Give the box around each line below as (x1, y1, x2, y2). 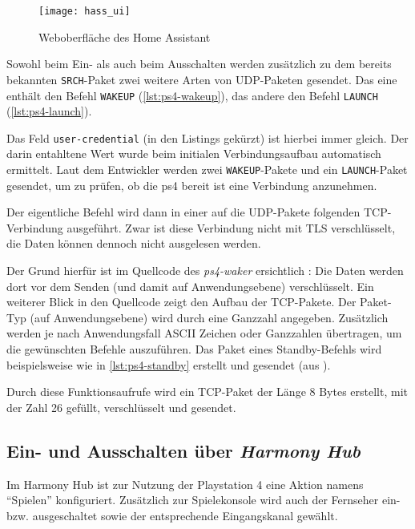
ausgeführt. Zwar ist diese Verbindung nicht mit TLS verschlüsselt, (66, 219, 396, 236)
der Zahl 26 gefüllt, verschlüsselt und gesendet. (6, 398, 236, 415)
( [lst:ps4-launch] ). (6, 103, 92, 119)
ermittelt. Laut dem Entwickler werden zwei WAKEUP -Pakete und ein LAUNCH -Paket (6, 161, 408, 177)
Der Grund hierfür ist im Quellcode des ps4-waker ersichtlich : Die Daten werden (6, 262, 404, 279)
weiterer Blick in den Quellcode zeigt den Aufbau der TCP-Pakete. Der (6, 293, 357, 310)
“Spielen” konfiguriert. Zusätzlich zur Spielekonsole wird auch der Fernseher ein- (6, 491, 401, 508)
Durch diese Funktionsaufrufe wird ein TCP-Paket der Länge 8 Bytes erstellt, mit (6, 383, 409, 400)
